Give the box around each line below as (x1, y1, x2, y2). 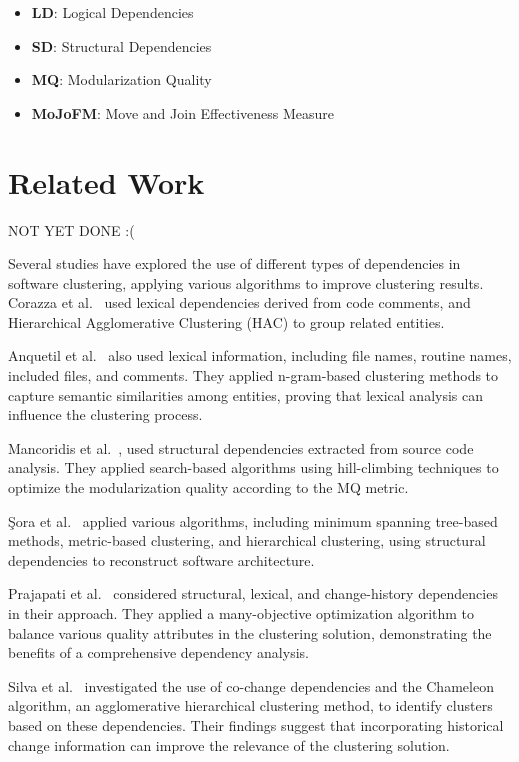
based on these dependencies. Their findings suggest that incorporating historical (8, 714, 504, 735)
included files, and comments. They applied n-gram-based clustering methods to (8, 365, 499, 386)
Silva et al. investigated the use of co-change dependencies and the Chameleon (8, 675, 494, 696)
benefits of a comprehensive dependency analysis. (8, 642, 309, 663)
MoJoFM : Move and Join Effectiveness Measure (31, 102, 335, 123)
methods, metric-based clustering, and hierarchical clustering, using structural (8, 530, 486, 551)
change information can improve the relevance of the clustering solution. (8, 734, 450, 755)
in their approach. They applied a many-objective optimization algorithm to (8, 603, 475, 623)
